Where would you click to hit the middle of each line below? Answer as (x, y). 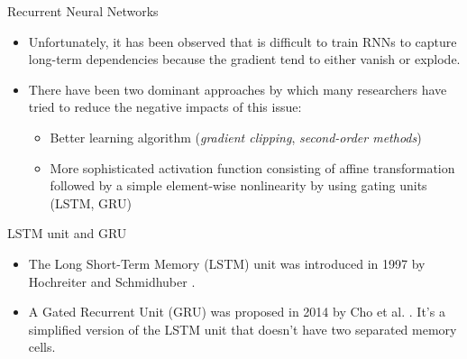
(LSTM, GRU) (91, 203)
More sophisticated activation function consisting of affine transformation (252, 167)
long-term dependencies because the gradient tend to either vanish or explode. (244, 59)
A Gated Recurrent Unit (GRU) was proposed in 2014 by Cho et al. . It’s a (237, 312)
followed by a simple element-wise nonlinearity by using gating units (238, 185)
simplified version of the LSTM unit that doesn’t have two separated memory (243, 329)
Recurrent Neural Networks (83, 11)
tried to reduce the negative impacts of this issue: (165, 107)
